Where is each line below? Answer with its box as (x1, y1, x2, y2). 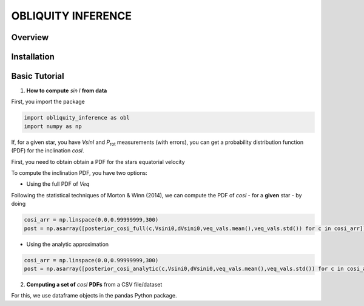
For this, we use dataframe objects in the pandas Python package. (11, 292, 177, 299)
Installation (11, 52, 55, 62)
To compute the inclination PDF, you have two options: (11, 169, 148, 177)
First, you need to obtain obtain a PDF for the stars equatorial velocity (11, 158, 185, 165)
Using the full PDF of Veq (26, 180, 90, 188)
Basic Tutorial (11, 71, 64, 81)
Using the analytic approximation (26, 240, 109, 248)
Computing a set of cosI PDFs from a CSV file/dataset (26, 280, 163, 288)
